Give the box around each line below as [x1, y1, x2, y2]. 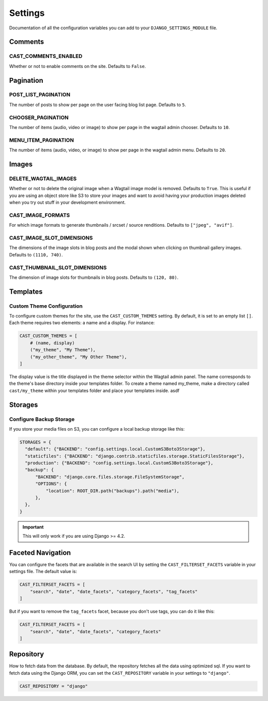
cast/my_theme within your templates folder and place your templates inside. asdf [9, 387, 180, 393]
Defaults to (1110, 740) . [9, 252, 63, 257]
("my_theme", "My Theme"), [30, 347, 96, 353]
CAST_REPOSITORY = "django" [19, 683, 88, 689]
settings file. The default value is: [9, 569, 77, 574]
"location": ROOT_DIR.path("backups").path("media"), [45, 488, 180, 494]
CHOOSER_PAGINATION [9, 114, 69, 121]
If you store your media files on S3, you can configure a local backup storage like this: [9, 426, 185, 432]
